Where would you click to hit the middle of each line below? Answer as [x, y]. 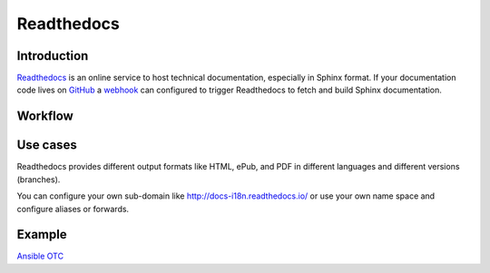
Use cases [47, 145]
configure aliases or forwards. [73, 209]
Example [42, 234]
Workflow [45, 117]
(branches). [39, 179]
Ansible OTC [40, 256]
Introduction [53, 56]
